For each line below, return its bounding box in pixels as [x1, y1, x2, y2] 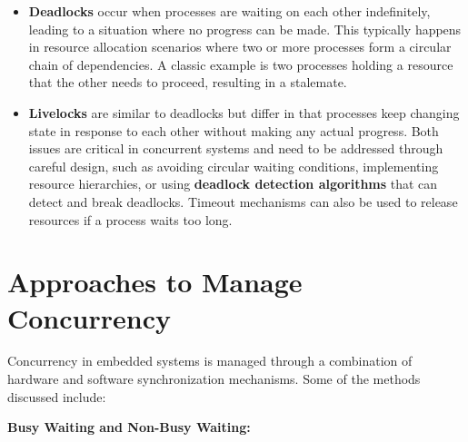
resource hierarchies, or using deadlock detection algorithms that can [28, 174, 438, 193]
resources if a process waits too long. [28, 210, 233, 229]
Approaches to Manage [7, 263, 303, 300]
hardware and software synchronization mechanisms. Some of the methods [7, 369, 421, 388]
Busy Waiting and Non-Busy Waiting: [7, 417, 251, 437]
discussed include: [7, 387, 106, 406]
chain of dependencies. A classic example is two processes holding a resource [28, 54, 453, 74]
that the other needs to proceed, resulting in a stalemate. [28, 73, 347, 92]
